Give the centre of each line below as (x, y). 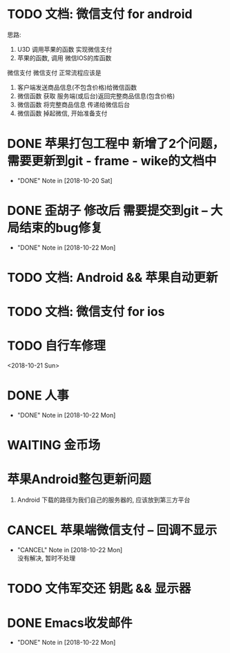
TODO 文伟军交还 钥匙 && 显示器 (99, 589)
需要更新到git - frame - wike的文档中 (112, 161)
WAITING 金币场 (54, 445)
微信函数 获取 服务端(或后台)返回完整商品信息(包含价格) (96, 96)
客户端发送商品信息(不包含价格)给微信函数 (77, 87)
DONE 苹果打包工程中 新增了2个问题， (116, 144)
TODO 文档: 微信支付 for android (100, 14)
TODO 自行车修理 (56, 346)
